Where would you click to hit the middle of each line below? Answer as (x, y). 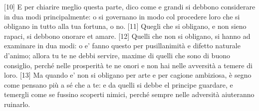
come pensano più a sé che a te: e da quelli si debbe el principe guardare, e (119, 84)
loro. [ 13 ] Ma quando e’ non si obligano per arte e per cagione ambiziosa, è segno (128, 75)
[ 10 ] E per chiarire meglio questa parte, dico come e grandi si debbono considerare (130, 6)
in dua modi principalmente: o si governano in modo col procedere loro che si (122, 16)
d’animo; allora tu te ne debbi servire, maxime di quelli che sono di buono (117, 55)
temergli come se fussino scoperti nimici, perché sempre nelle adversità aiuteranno (129, 94)
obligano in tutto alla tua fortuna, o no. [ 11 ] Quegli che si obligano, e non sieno (125, 26)
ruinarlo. (17, 104)
